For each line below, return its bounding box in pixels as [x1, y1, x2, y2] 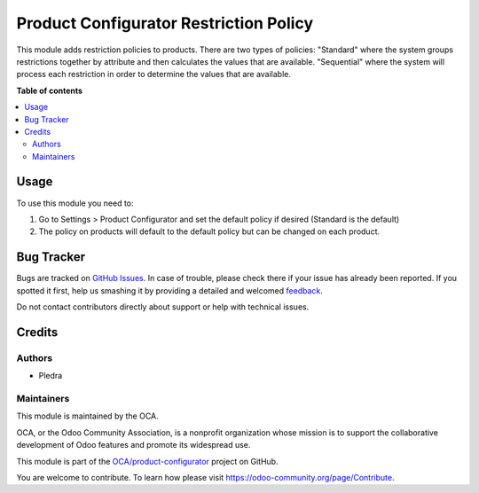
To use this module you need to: [16, 198, 134, 208]
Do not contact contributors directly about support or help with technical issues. [16, 301, 310, 312]
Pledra [38, 371, 63, 381]
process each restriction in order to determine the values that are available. [16, 69, 292, 80]
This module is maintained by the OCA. [16, 411, 159, 421]
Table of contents [16, 85, 83, 96]
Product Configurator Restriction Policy [16, 13, 314, 33]
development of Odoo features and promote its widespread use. [16, 440, 251, 450]
